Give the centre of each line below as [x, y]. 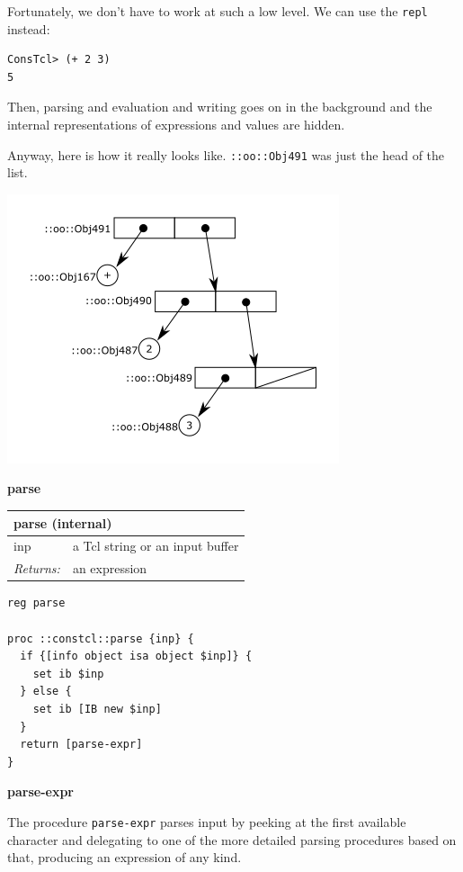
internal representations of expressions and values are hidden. [176, 125]
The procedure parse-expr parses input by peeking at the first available [207, 821]
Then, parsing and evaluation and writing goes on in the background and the [220, 107]
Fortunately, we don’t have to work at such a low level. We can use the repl [218, 11]
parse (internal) [63, 522]
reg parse [36, 603]
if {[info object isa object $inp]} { [136, 656]
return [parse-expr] [81, 745]
